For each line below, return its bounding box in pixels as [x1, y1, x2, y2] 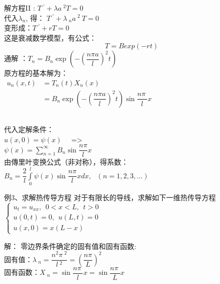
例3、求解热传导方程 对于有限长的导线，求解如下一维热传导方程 [4, 192, 216, 202]
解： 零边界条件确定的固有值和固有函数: [4, 240, 136, 251]
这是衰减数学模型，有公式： [4, 32, 96, 43]
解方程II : [4, 2, 35, 13]
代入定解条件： [4, 123, 54, 134]
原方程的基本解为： [4, 68, 68, 78]
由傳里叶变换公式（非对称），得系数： [4, 156, 128, 167]
